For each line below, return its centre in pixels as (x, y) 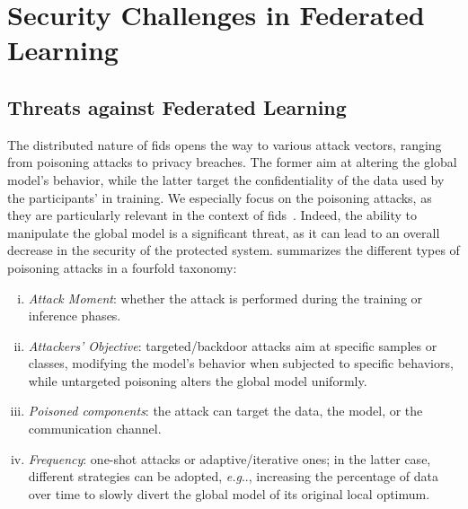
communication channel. (95, 429)
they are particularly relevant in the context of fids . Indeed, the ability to (212, 215)
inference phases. (75, 316)
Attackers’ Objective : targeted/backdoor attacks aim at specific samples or (233, 345)
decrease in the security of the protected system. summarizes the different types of (234, 250)
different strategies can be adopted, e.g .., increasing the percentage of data (234, 476)
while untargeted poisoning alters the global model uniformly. (198, 380)
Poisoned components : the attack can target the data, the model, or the (225, 411)
